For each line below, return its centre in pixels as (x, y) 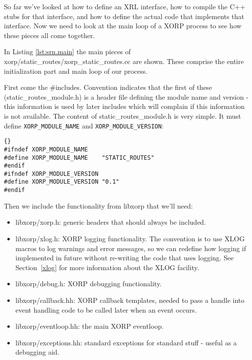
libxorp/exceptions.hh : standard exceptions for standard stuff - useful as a (126, 342)
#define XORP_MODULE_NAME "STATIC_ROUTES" (79, 158)
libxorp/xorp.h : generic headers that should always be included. (111, 222)
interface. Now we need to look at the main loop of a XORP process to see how (123, 26)
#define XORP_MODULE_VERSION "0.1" (62, 182)
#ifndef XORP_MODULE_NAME (46, 149)
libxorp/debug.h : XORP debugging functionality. (88, 284)
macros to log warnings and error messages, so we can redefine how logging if (131, 248)
